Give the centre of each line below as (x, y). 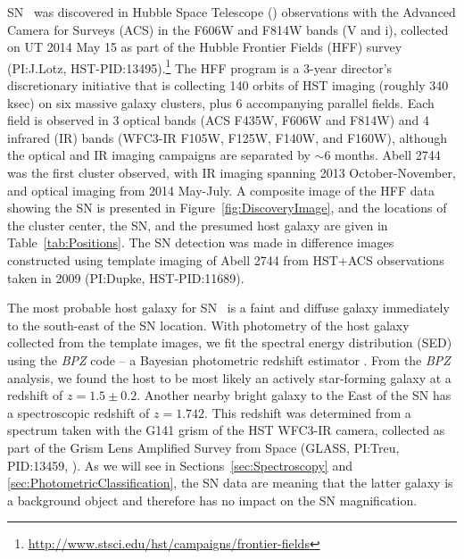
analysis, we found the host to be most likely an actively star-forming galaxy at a (229, 377)
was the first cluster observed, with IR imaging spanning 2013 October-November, (232, 172)
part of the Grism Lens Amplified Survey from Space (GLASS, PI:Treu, (203, 447)
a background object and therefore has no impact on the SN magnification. (212, 500)
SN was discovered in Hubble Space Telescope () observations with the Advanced (232, 12)
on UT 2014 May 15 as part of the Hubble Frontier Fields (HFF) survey (205, 47)
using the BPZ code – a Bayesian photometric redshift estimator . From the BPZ (229, 359)
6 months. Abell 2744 (382, 155)
